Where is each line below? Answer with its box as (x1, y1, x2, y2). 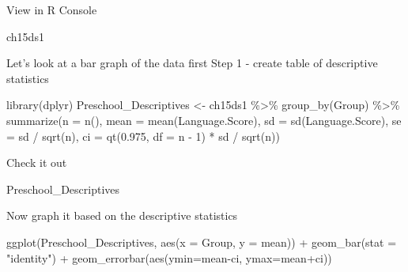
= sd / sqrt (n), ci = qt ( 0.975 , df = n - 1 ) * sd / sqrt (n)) (6, 127, 280, 144)
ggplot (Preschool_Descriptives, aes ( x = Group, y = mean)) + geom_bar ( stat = (6, 233, 397, 250)
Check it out (6, 154, 67, 171)
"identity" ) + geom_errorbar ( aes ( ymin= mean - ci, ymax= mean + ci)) (6, 249, 332, 266)
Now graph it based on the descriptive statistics (6, 207, 238, 224)
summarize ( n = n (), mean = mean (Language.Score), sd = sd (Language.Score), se (6, 111, 402, 128)
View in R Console (6, 2, 97, 17)
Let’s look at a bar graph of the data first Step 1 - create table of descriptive (6, 55, 378, 71)
